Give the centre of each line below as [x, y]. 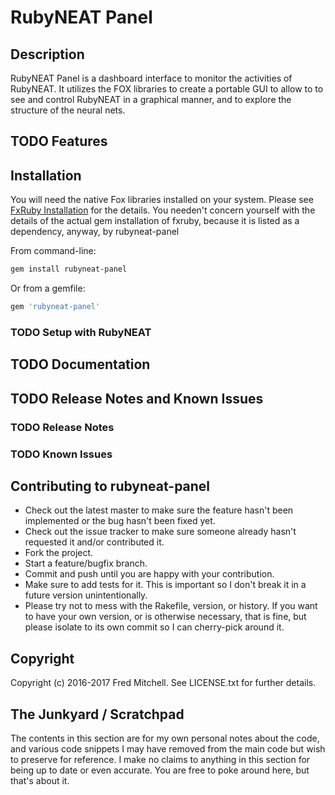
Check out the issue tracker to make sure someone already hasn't [160, 532]
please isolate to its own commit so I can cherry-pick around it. [154, 627]
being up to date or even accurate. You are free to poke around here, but [160, 770]
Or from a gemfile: [48, 288]
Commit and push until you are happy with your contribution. [149, 574]
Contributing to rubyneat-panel [110, 486]
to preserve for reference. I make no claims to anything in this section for [160, 759]
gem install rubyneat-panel [69, 269]
